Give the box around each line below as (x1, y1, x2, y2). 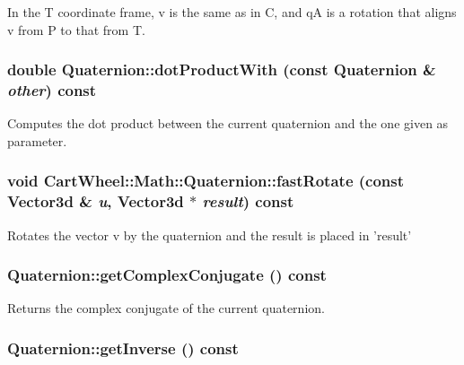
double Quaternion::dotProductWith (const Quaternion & (7, 58, 436, 81)
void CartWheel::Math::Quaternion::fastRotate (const (7, 169, 405, 192)
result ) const (202, 190, 294, 213)
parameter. (7, 131, 67, 150)
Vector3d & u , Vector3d (7, 190, 184, 213)
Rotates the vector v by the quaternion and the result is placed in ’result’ (7, 225, 412, 244)
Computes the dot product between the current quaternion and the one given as (7, 114, 449, 133)
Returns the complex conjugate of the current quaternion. (7, 299, 325, 317)
